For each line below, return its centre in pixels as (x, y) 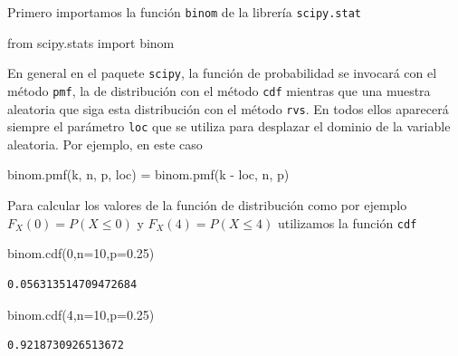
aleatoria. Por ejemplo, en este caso (105, 144)
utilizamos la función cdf (347, 222)
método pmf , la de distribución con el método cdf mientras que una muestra (219, 90)
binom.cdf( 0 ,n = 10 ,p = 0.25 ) (81, 253)
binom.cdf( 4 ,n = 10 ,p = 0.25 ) (81, 314)
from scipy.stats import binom (91, 42)
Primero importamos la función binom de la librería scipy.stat (184, 12)
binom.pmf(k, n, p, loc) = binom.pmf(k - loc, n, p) (148, 174)
